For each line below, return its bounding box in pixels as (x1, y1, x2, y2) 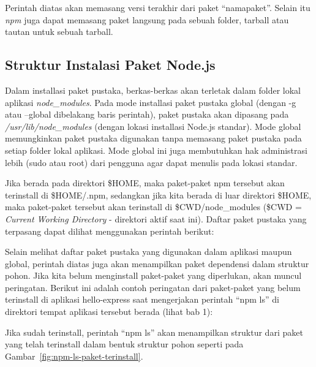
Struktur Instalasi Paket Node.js (5, 55, 216, 74)
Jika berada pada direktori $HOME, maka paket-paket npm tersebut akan (5, 176, 285, 189)
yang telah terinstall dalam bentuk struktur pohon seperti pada (5, 338, 244, 350)
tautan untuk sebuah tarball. (5, 25, 113, 38)
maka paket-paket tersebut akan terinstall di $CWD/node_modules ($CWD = (5, 200, 302, 213)
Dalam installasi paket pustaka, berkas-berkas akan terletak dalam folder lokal (5, 83, 301, 96)
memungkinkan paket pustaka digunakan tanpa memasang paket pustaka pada (5, 132, 302, 145)
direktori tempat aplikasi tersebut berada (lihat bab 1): (5, 305, 213, 318)
